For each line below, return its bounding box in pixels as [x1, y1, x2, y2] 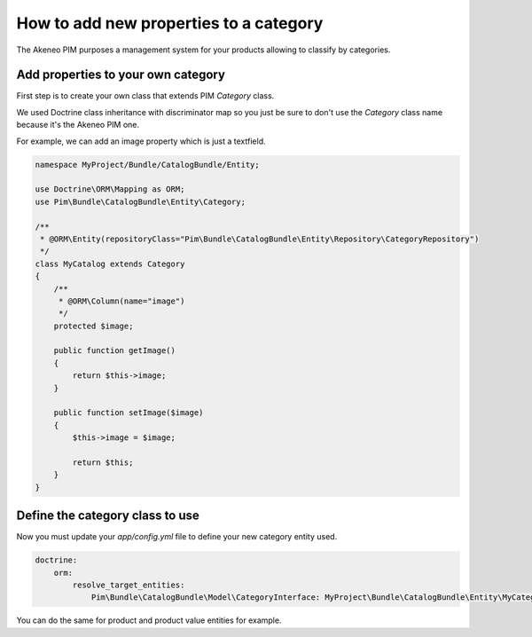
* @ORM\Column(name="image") [58, 295, 185, 306]
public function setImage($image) [53, 408, 204, 418]
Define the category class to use [16, 508, 199, 523]
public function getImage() [53, 346, 176, 356]
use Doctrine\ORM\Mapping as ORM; [35, 185, 185, 194]
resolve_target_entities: [72, 580, 185, 590]
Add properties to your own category [16, 67, 226, 83]
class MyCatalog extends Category [35, 258, 185, 269]
